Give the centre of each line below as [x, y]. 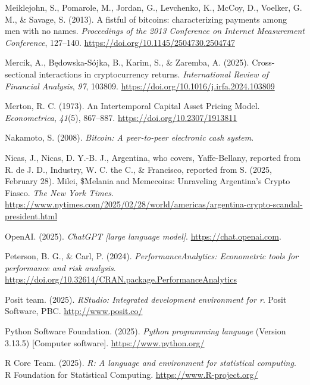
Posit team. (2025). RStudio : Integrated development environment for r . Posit [146, 299]
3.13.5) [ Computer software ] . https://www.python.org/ [105, 342]
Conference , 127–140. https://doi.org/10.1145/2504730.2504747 [120, 42]
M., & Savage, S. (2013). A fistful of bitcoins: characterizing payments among [146, 19]
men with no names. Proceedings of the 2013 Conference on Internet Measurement [155, 31]
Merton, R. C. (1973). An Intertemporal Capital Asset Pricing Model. [132, 106]
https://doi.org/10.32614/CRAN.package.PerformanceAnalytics [121, 279]
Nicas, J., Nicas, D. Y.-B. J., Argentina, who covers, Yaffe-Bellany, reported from [153, 157]
